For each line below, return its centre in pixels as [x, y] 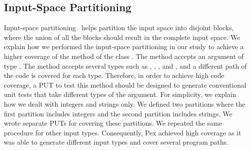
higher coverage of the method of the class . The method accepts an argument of [124, 56]
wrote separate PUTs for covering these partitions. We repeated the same [113, 123]
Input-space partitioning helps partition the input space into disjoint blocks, [119, 28]
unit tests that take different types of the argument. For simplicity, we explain [120, 94]
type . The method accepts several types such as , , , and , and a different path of [125, 66]
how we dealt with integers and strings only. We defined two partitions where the [125, 103]
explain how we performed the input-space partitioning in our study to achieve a [124, 47]
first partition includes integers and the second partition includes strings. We [118, 113]
